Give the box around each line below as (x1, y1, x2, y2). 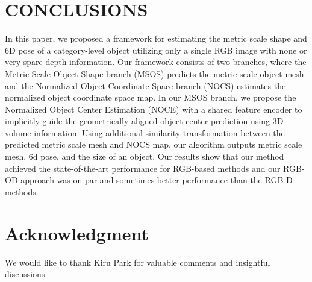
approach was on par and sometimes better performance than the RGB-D (20, 174, 293, 186)
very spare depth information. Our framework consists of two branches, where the (5, 55, 307, 68)
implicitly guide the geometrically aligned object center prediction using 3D (5, 114, 284, 127)
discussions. (5, 268, 48, 280)
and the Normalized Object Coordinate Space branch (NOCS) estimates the (5, 79, 286, 92)
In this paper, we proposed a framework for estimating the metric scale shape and (5, 32, 307, 45)
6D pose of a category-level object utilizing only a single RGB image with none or (5, 43, 307, 56)
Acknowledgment (5, 221, 149, 245)
